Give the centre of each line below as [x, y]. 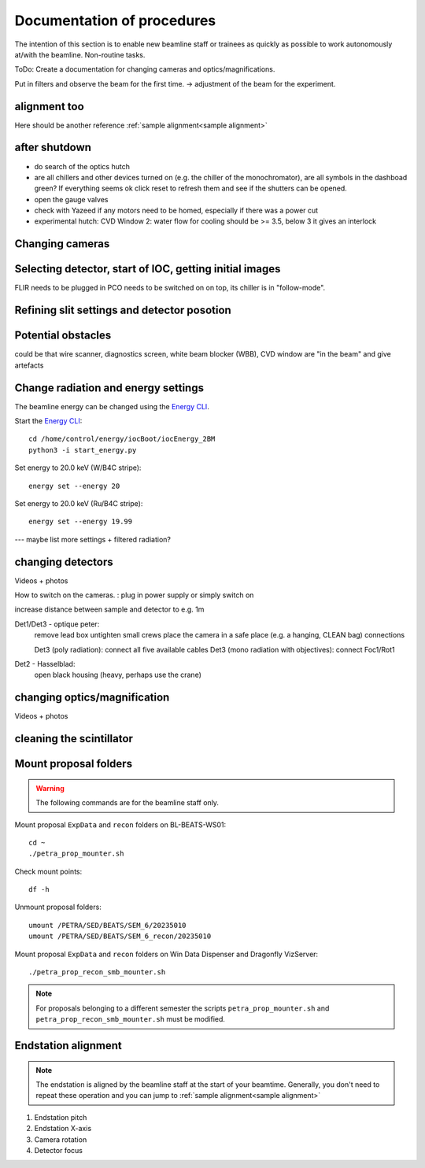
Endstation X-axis [63, 1129]
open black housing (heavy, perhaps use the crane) [118, 675]
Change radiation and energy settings [109, 388]
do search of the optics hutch [82, 166]
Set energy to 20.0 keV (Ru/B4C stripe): [79, 503]
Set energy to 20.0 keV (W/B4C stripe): [78, 468]
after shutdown [53, 148]
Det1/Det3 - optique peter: [57, 624]
